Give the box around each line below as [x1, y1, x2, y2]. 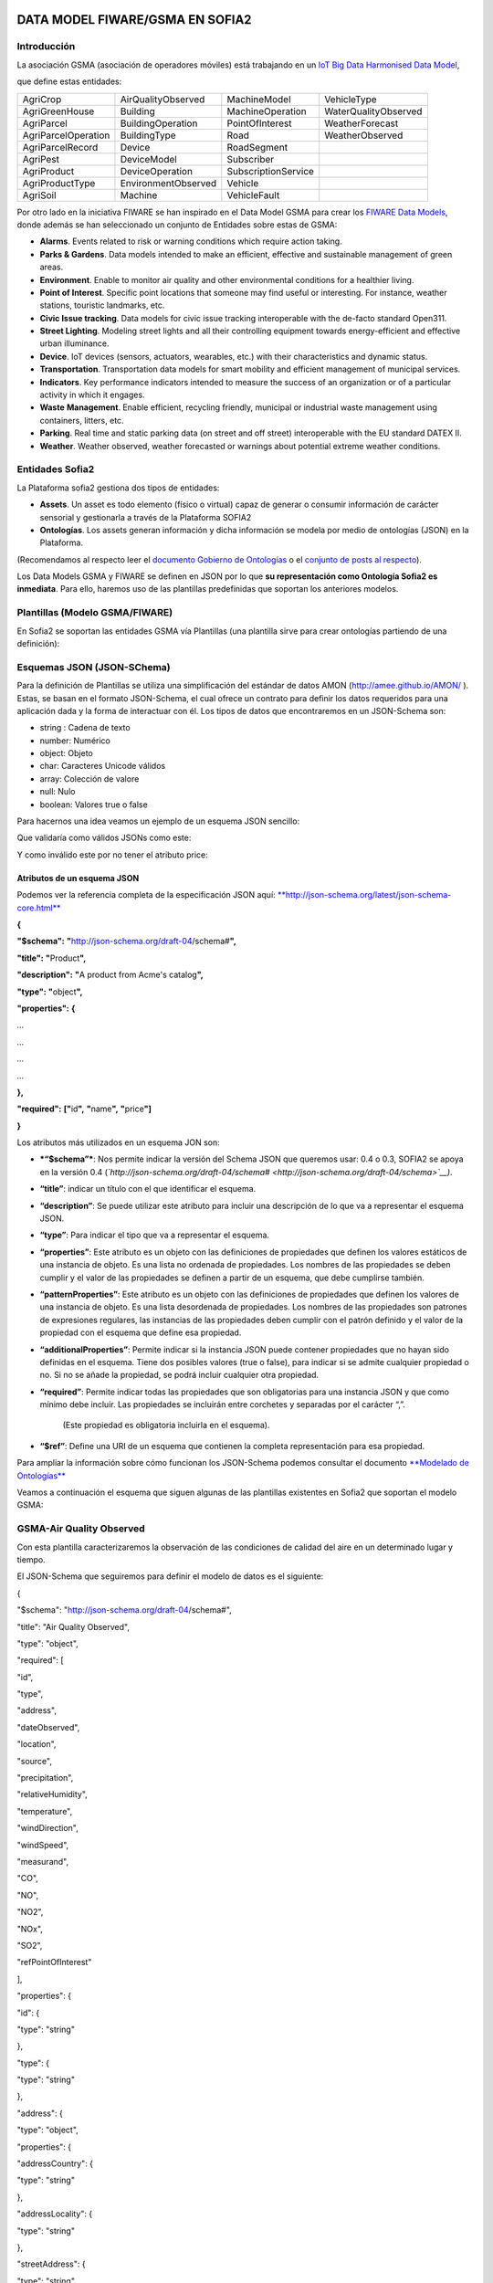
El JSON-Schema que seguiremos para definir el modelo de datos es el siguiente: [16, 1571, 324, 1582]
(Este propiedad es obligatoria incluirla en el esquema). [62, 1420, 270, 1431]
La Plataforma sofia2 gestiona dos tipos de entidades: [16, 482, 220, 493]
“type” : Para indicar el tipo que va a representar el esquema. [39, 1229, 269, 1241]
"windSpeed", [16, 1839, 69, 1850]
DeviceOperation [120, 164, 194, 177]
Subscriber [226, 153, 275, 165]
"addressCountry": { [16, 2158, 94, 2169]
